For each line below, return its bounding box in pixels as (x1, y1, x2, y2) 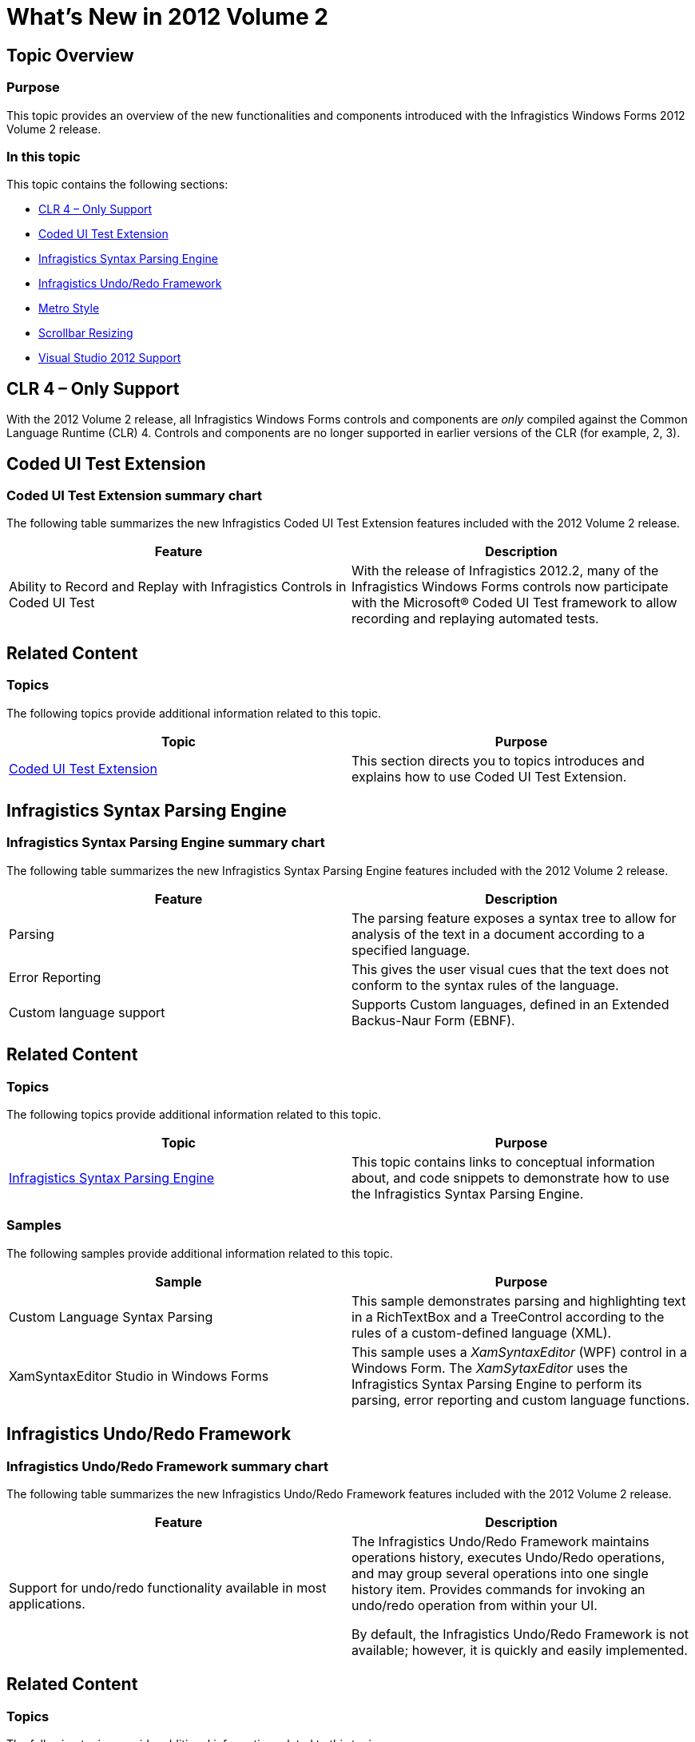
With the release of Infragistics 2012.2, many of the (351, 563, 659, 579)
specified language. (351, 941, 471, 958)
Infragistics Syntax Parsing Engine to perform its (351, 1375, 642, 1392)
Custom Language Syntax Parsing (9, 1308, 213, 1325)
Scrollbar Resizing (38, 326, 133, 340)
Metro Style (38, 301, 100, 316)
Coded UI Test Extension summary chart (6, 487, 262, 503)
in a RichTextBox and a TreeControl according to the (351, 1308, 665, 1325)
